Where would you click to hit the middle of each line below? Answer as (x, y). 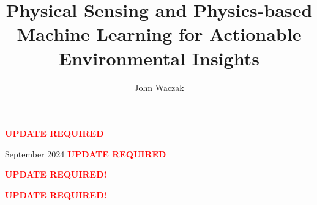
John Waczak (159, 87)
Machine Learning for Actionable (159, 34)
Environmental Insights (159, 58)
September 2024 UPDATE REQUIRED (86, 153)
